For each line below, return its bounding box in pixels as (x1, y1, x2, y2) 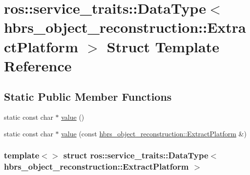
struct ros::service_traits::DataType (63, 149, 208, 161)
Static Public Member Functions (4, 89, 172, 104)
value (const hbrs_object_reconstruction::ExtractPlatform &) (61, 128, 247, 138)
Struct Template (106, 36, 219, 56)
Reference (4, 55, 72, 75)
